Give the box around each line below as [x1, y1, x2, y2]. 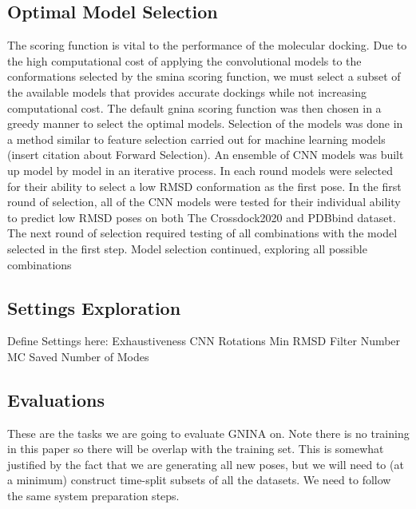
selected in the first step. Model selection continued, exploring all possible [7, 240, 367, 256]
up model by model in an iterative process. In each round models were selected [7, 161, 394, 178]
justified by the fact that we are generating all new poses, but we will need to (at [7, 455, 404, 472]
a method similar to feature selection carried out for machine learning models [7, 130, 386, 147]
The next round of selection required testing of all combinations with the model [7, 225, 398, 241]
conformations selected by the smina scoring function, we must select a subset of [7, 68, 401, 85]
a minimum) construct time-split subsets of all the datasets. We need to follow [7, 471, 391, 488]
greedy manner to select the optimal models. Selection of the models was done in [7, 115, 403, 132]
